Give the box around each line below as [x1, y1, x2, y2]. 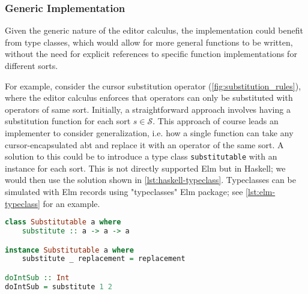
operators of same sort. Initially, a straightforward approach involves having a [5, 103, 291, 115]
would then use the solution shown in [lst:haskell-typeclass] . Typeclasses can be [5, 173, 296, 186]
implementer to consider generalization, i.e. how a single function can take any [5, 126, 294, 139]
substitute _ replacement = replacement [22, 254, 186, 263]
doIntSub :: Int [5, 274, 70, 282]
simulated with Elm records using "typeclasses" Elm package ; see [5, 185, 243, 197]
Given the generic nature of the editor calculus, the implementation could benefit [5, 24, 303, 37]
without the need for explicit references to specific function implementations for [5, 47, 297, 60]
